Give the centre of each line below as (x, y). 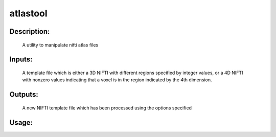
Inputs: (21, 60)
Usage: (21, 122)
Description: (30, 31)
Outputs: (24, 95)
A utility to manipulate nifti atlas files (60, 45)
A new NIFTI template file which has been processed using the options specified (107, 108)
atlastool (29, 13)
